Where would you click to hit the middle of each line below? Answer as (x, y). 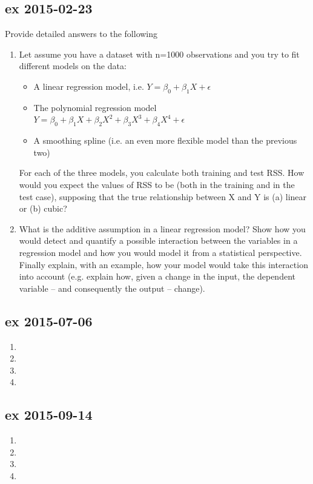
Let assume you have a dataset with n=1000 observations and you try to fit (159, 54)
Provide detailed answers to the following (81, 34)
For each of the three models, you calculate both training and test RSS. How (162, 173)
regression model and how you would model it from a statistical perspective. (160, 252)
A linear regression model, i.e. (89, 86)
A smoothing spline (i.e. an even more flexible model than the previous (165, 140)
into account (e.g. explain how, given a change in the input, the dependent (157, 276)
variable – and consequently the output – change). (112, 288)
